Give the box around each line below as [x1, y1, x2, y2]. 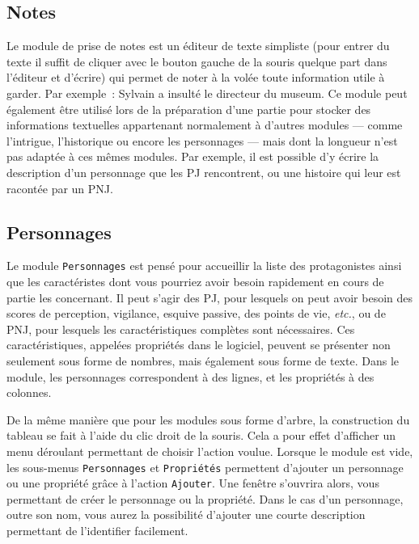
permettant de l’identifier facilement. [6, 522, 188, 539]
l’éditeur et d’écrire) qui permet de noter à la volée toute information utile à [6, 69, 385, 86]
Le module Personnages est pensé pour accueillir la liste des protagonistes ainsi [6, 257, 402, 274]
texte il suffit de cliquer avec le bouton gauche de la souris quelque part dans [6, 53, 387, 70]
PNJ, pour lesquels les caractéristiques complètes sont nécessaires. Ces [6, 320, 355, 337]
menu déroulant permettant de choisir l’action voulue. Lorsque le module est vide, [6, 442, 413, 459]
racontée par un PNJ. [6, 179, 113, 196]
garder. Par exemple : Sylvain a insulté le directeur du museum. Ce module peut [6, 84, 408, 101]
